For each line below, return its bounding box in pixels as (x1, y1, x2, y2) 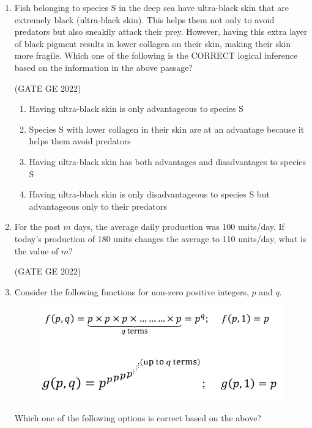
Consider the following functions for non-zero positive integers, (14, 285, 249, 298)
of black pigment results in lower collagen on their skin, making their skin (14, 37, 291, 50)
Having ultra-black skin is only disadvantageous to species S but (29, 188, 270, 201)
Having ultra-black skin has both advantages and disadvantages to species (29, 155, 306, 168)
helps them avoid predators (29, 135, 131, 147)
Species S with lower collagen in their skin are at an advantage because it (29, 122, 305, 135)
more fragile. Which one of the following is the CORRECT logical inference (14, 49, 298, 62)
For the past (14, 220, 61, 233)
